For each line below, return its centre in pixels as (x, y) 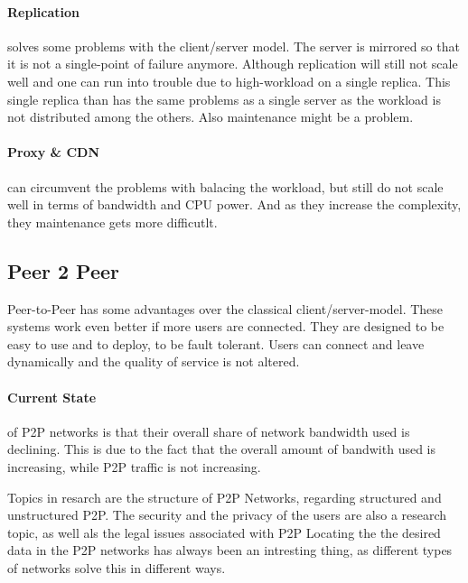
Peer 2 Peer (64, 270)
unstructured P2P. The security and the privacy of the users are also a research (227, 515)
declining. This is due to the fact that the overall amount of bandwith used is (222, 449)
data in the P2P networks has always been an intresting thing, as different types (230, 550)
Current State (52, 397)
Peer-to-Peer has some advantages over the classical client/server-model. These (225, 308)
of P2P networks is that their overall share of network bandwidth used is (209, 431)
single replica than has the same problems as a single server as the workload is (224, 99)
